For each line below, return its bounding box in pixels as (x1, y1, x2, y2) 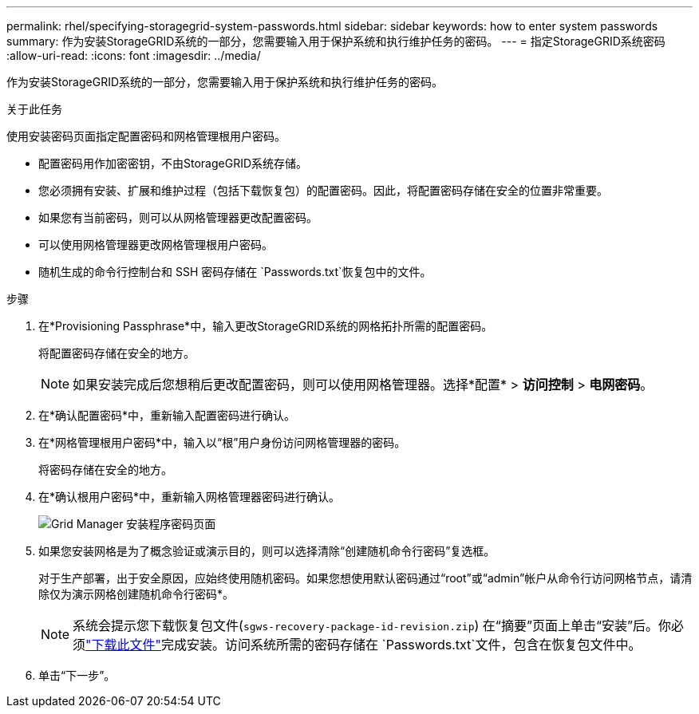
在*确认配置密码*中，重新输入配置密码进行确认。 (38, 408, 296, 422)
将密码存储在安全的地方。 (38, 463, 172, 476)
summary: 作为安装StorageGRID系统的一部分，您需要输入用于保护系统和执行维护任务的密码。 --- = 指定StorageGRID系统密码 (6, 34, 665, 48)
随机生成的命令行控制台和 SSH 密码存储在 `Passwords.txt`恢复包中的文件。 (38, 265, 432, 278)
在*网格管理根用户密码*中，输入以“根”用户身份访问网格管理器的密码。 (38, 436, 406, 449)
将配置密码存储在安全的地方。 (38, 346, 195, 360)
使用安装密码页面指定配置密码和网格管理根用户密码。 (6, 129, 286, 143)
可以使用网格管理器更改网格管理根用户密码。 (38, 238, 273, 251)
